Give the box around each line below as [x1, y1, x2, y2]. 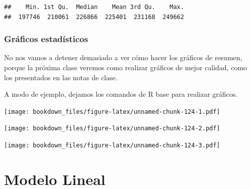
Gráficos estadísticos [4, 33, 88, 45]
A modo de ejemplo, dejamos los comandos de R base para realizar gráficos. [4, 89, 238, 99]
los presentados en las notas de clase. [4, 72, 118, 82]
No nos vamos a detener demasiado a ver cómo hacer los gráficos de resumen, [4, 52, 242, 63]
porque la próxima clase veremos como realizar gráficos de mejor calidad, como [4, 62, 247, 72]
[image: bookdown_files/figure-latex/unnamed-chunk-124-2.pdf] [4, 125, 220, 132]
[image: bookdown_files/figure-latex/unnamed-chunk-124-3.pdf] [4, 142, 220, 149]
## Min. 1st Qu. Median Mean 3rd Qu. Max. [4, 4, 184, 11]
